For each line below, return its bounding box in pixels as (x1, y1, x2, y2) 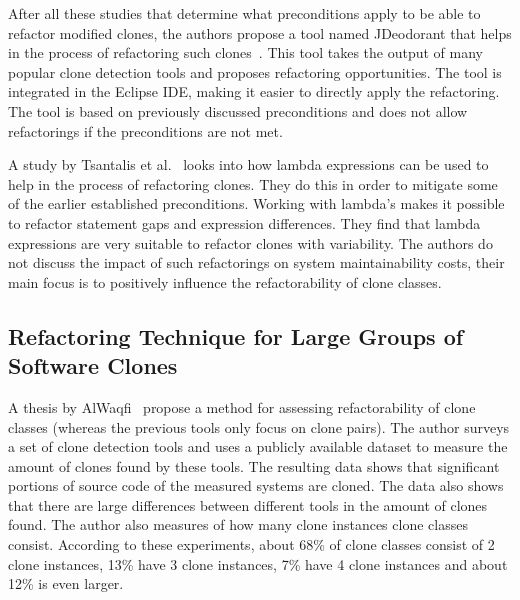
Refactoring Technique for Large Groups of (8, 320, 464, 351)
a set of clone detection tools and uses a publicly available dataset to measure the (8, 436, 508, 457)
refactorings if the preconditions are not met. (8, 120, 283, 141)
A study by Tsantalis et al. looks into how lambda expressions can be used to (8, 154, 489, 175)
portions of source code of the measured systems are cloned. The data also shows (8, 475, 504, 496)
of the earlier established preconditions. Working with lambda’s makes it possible (8, 193, 505, 214)
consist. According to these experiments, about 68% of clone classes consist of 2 (8, 534, 495, 555)
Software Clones (8, 350, 178, 381)
